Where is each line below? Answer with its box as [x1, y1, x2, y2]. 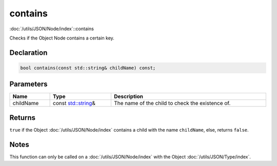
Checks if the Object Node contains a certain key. [9, 35, 115, 41]
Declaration [9, 48, 48, 57]
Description [113, 93, 144, 100]
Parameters [9, 80, 48, 89]
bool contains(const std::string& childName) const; [20, 65, 156, 71]
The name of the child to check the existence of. [113, 100, 231, 107]
